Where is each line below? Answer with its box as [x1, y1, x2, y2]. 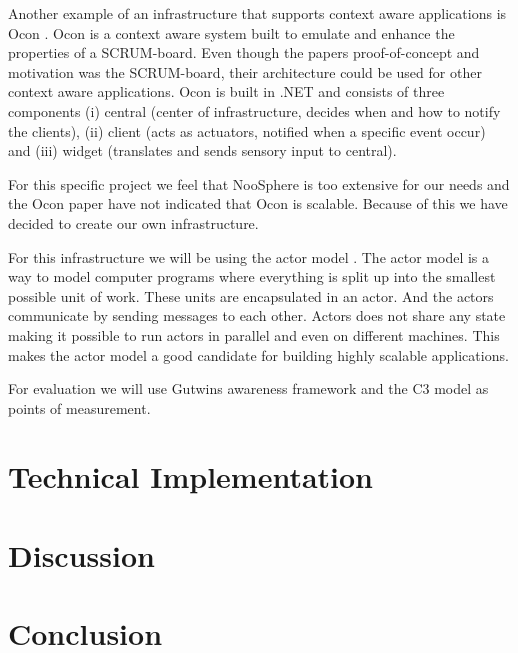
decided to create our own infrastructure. [8, 212, 259, 233]
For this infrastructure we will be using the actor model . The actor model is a [8, 246, 490, 267]
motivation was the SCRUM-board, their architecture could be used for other [8, 61, 482, 82]
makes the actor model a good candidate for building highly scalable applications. [8, 344, 509, 365]
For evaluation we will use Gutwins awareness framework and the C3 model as [8, 378, 489, 399]
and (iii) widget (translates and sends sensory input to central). [8, 140, 397, 161]
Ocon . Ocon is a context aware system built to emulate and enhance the [8, 22, 455, 43]
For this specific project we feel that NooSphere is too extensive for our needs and [8, 173, 510, 194]
